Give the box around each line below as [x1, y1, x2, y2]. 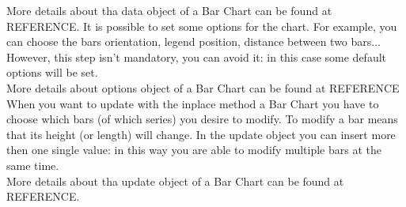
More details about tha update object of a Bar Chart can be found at [6, 172, 344, 189]
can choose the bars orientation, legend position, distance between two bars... [6, 33, 381, 50]
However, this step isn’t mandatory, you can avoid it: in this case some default [6, 48, 387, 65]
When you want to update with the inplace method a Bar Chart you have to [6, 95, 379, 111]
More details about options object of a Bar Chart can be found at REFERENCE [6, 79, 400, 96]
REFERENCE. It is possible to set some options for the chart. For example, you [6, 17, 397, 34]
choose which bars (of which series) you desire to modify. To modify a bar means [6, 111, 398, 127]
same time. [6, 156, 59, 173]
